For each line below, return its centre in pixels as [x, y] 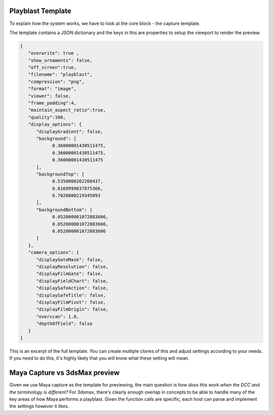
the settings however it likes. [39, 406]
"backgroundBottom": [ [64, 210]
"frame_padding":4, [52, 103]
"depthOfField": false [64, 324]
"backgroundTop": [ [60, 174]
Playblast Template [40, 11]
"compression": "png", [56, 82]
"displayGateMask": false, [70, 260]
